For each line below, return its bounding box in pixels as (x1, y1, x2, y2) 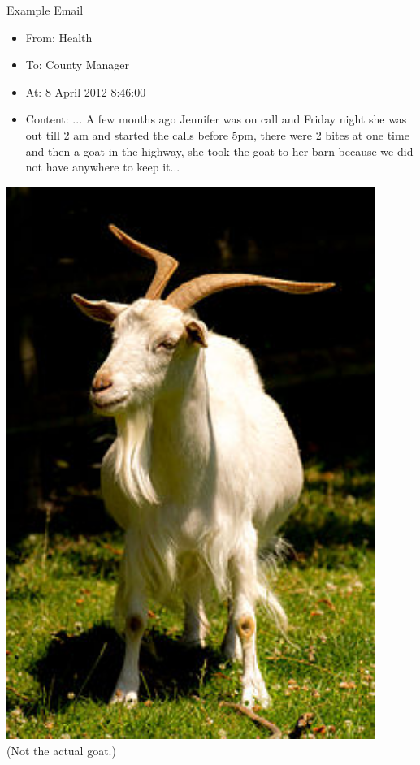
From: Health (25, 28, 93, 45)
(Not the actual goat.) (6, 741, 116, 759)
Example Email (6, 2, 84, 18)
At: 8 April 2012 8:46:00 (25, 83, 146, 100)
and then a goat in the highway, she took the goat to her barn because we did (25, 142, 414, 159)
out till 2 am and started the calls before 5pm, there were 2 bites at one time (25, 126, 409, 143)
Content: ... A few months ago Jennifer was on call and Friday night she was (25, 110, 407, 127)
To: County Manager (25, 56, 130, 73)
